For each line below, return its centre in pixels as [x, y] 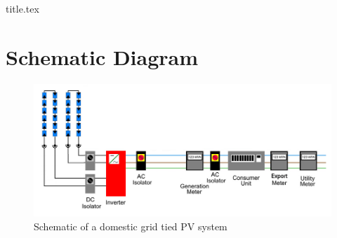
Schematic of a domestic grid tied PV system [131, 226]
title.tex [22, 8]
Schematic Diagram [102, 56]
